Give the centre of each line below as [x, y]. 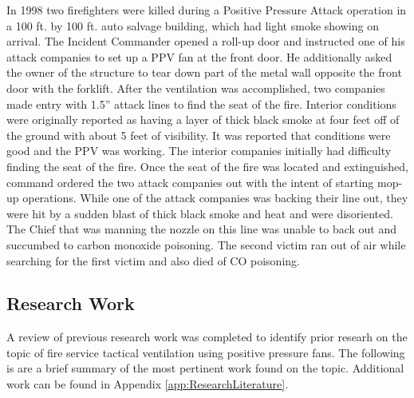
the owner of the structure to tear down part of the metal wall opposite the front [204, 72]
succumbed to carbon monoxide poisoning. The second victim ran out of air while [206, 244]
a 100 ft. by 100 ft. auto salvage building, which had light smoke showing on [193, 25]
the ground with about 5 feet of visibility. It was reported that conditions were [199, 135]
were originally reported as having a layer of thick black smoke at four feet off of [203, 119]
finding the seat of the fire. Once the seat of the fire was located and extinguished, [207, 166]
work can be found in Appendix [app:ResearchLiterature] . [148, 384]
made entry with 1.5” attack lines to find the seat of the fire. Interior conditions [201, 103]
